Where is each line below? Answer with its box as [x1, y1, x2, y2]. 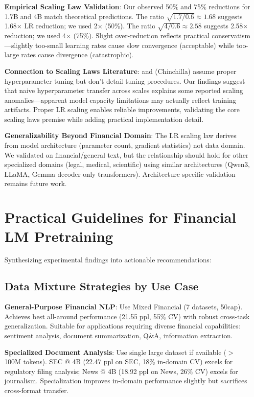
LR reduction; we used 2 [24, 21, 97, 31]
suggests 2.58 [204, 21, 243, 31]
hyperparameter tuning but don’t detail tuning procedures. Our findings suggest [4, 75, 245, 86]
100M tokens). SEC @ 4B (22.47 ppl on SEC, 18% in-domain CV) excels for [4, 356, 233, 367]
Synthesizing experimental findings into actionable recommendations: [4, 255, 211, 265]
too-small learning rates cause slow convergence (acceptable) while [35, 40, 234, 50]
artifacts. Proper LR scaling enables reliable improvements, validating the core [4, 104, 240, 115]
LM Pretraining [4, 226, 113, 246]
